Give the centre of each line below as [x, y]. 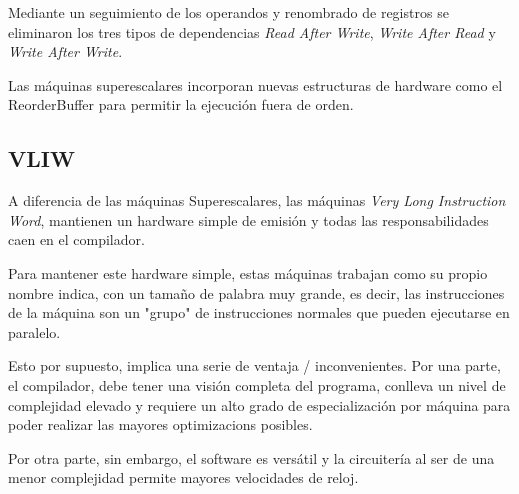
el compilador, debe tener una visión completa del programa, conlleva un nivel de [257, 384]
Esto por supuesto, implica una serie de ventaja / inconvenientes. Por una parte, [254, 365]
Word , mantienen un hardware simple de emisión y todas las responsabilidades [248, 219]
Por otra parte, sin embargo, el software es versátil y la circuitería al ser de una [251, 457]
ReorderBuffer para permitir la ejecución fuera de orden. [181, 104]
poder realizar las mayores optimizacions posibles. [160, 424]
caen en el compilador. [76, 239]
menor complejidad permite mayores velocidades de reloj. [183, 477]
